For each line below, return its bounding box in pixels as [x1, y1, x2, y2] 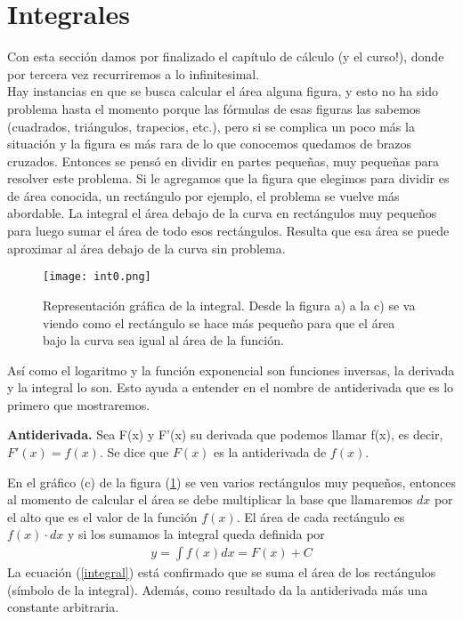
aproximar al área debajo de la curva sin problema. [7, 238, 286, 257]
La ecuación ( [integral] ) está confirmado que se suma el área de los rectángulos [7, 563, 436, 582]
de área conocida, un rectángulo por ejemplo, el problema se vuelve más [7, 186, 400, 205]
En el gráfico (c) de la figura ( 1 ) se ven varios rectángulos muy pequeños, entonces [7, 472, 456, 491]
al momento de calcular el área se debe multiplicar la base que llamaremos [7, 490, 413, 509]
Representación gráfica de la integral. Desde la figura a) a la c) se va [43, 295, 416, 314]
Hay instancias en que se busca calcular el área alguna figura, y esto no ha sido [7, 82, 438, 100]
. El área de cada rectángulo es [236, 507, 405, 526]
